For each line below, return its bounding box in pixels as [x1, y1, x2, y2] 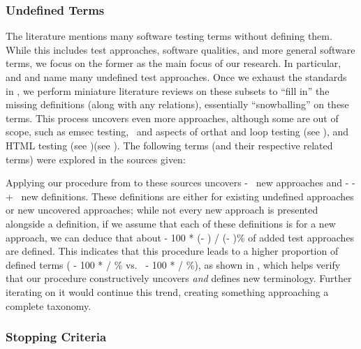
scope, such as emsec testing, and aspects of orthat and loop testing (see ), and [6, 124, 349, 139]
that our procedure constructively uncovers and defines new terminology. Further [6, 271, 352, 285]
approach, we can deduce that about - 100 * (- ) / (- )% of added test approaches [6, 230, 355, 244]
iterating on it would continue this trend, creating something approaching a [6, 284, 329, 299]
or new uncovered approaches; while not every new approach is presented [6, 202, 318, 217]
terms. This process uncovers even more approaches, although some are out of [6, 110, 339, 125]
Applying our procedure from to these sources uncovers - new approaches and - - [6, 175, 355, 190]
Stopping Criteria [6, 328, 107, 346]
